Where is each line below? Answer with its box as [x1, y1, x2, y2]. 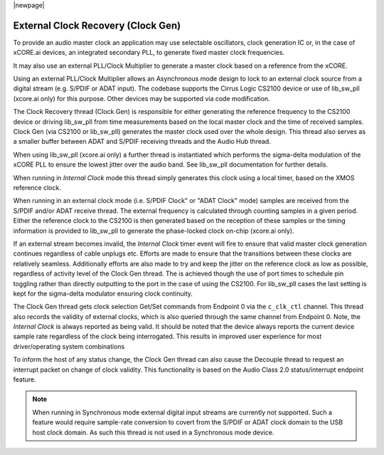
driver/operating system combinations [13, 342, 125, 350]
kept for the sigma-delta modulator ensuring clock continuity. [13, 289, 193, 298]
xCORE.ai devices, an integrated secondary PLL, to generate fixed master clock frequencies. [13, 48, 284, 57]
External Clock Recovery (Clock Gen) [13, 19, 181, 31]
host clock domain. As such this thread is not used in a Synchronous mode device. [32, 428, 274, 436]
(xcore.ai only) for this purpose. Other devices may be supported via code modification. [13, 94, 270, 103]
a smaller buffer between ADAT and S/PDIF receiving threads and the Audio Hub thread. [13, 137, 272, 146]
